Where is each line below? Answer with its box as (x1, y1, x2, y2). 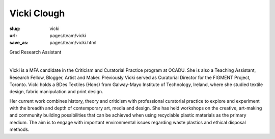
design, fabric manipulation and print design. (9, 89, 104, 95)
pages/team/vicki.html (49, 40, 97, 46)
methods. (9, 126, 30, 132)
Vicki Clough (9, 8, 65, 19)
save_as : (9, 40, 29, 46)
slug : (9, 25, 20, 32)
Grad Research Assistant (9, 49, 62, 55)
